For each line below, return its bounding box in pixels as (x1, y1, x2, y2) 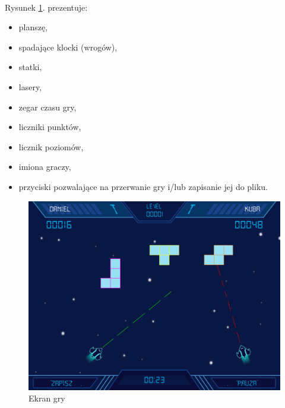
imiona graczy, (18, 160, 71, 173)
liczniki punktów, (18, 121, 81, 133)
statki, (18, 61, 42, 73)
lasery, (18, 80, 42, 93)
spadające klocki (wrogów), (18, 40, 118, 53)
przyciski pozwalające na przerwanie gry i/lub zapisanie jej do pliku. (18, 180, 268, 192)
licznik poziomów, (18, 140, 84, 153)
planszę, (18, 21, 48, 33)
